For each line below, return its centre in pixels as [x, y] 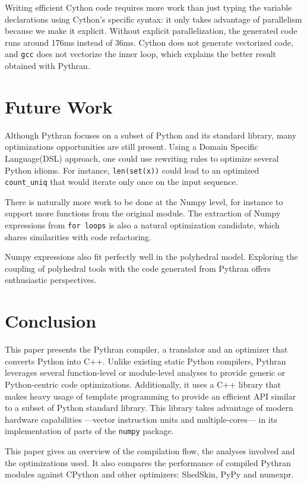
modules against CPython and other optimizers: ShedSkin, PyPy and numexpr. [149, 474]
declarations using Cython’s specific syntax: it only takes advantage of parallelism [153, 19]
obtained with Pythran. [48, 66]
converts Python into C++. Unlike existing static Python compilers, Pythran [145, 361]
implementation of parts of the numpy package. [89, 431]
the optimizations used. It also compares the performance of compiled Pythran [148, 462]
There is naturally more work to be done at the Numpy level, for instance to [144, 201]
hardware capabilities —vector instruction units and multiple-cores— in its [141, 419]
